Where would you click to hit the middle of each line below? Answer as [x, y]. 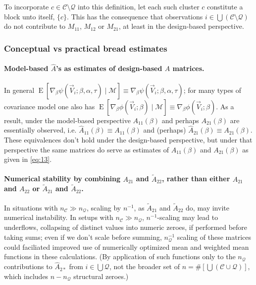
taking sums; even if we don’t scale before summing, [83, 237]
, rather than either [196, 178]
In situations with [31, 207]
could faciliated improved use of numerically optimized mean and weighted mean [127, 247]
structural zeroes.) [101, 276]
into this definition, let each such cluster [138, 6]
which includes [26, 276]
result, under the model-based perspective [67, 120]
